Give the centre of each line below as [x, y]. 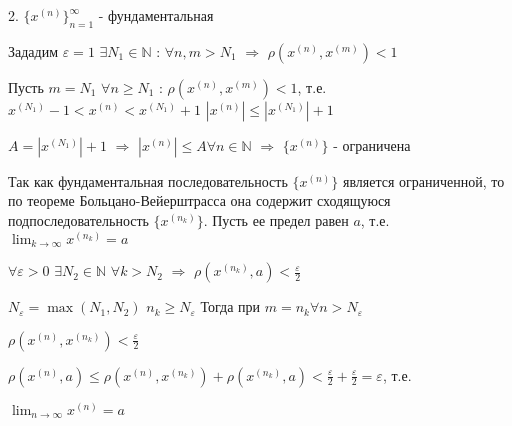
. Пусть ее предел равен [276, 219]
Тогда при [230, 306]
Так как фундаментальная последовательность [148, 180]
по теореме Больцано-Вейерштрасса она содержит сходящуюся [199, 200]
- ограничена [372, 144]
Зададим [33, 50]
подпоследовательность [78, 219]
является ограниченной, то [423, 180]
